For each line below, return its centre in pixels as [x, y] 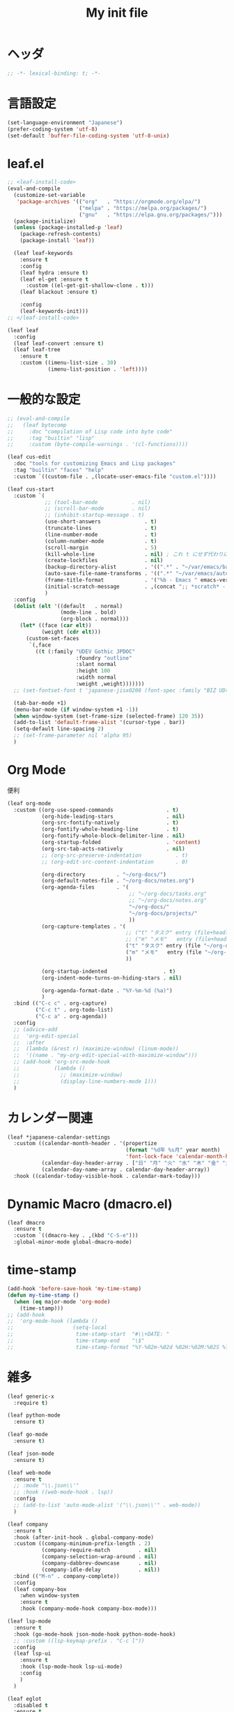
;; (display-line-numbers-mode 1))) [85, 1081]
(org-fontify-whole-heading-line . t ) [110, 829]
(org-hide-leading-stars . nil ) [114, 816]
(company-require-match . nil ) [99, 1550]
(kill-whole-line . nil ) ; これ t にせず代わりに [136, 554]
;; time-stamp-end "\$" [76, 1341]
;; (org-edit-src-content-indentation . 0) [115, 862]
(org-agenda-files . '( [85, 887]
